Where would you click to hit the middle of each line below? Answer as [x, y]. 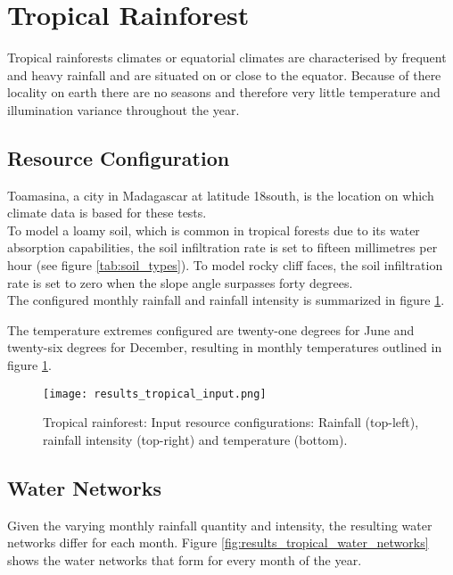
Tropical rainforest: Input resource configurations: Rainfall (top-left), [231, 422]
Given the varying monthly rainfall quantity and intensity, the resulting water [220, 525]
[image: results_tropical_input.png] [155, 394]
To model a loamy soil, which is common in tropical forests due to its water [214, 230]
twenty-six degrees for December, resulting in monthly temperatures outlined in [225, 347]
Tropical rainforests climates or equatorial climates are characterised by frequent [227, 57]
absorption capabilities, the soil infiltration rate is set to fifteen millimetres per [222, 247]
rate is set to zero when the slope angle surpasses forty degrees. [180, 282]
